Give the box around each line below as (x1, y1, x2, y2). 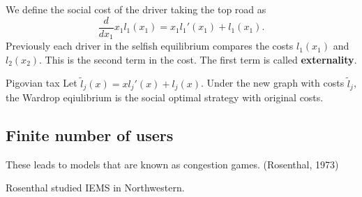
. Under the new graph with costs (201, 75, 345, 90)
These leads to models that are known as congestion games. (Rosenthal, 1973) (6, 156, 339, 171)
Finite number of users (6, 124, 174, 145)
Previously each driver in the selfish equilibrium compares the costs (6, 38, 294, 53)
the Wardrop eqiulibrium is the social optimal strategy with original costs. (6, 89, 324, 104)
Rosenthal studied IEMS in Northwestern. (6, 180, 185, 195)
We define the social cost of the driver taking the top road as (6, 2, 266, 16)
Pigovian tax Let (6, 75, 77, 90)
